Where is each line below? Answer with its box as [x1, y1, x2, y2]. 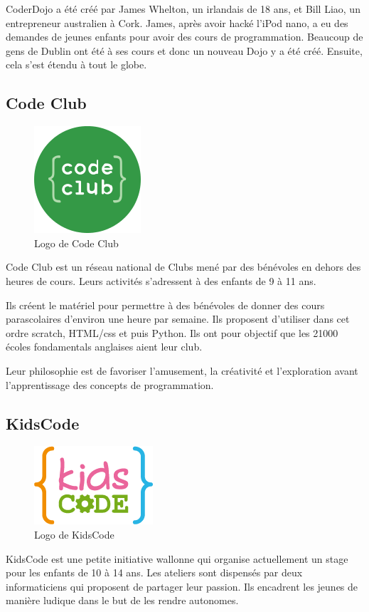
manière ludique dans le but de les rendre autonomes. [6, 593, 239, 608]
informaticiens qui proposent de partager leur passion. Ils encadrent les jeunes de [6, 579, 358, 593]
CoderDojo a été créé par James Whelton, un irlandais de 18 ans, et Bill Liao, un [6, 1, 360, 16]
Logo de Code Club [34, 235, 119, 250]
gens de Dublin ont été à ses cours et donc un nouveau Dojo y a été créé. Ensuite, [6, 43, 363, 58]
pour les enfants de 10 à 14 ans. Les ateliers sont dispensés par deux [6, 565, 303, 580]
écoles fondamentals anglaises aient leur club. [6, 339, 203, 354]
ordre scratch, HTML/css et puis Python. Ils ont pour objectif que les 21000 [6, 325, 338, 340]
